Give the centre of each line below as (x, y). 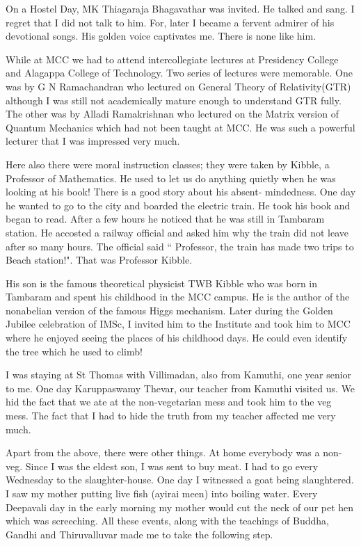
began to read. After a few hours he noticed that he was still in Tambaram (165, 219)
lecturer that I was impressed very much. (93, 141)
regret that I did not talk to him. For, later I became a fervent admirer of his (170, 22)
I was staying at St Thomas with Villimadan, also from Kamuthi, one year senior (179, 375)
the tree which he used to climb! (74, 351)
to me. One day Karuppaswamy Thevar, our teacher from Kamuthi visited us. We (180, 388)
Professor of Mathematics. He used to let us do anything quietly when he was (171, 178)
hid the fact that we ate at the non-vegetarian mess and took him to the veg (169, 402)
